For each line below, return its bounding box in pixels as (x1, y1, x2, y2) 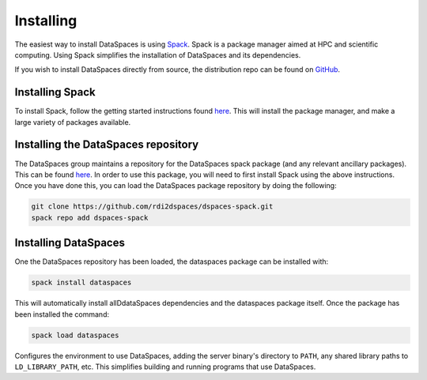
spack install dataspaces (31, 278, 132, 288)
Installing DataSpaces (14, 236, 126, 250)
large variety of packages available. (14, 117, 131, 126)
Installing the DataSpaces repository (14, 138, 199, 152)
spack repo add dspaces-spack (31, 213, 149, 222)
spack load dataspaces (31, 330, 119, 340)
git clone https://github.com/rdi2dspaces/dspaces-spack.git (31, 202, 274, 211)
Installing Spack (14, 85, 96, 99)
